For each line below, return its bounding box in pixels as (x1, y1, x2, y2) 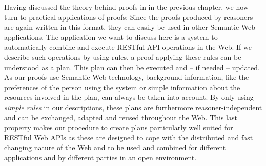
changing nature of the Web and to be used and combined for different (4, 142, 226, 153)
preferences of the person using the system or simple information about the (4, 81, 240, 92)
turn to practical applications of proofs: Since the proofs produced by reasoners (4, 11, 253, 22)
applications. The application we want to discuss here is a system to (4, 31, 218, 42)
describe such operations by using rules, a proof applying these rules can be (4, 51, 241, 62)
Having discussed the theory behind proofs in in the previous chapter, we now (4, 2, 249, 12)
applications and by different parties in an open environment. (4, 152, 197, 162)
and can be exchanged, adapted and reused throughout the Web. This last (4, 112, 237, 122)
